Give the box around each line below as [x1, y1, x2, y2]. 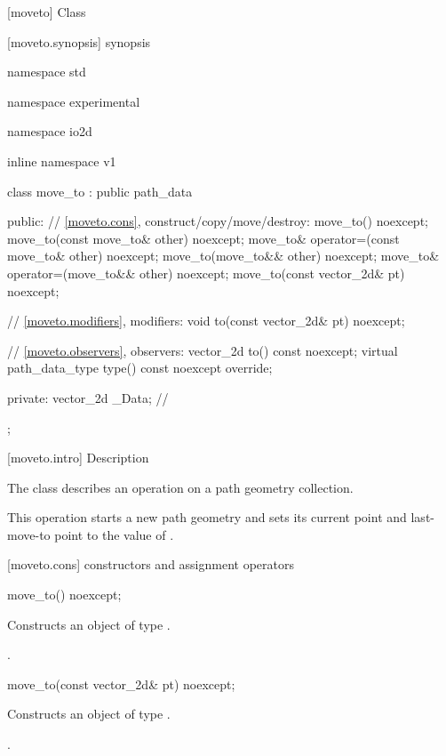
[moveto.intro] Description [7, 448, 149, 467]
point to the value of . [54, 525, 174, 543]
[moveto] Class [7, 3, 86, 20]
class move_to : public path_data [7, 181, 193, 200]
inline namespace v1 [7, 151, 116, 170]
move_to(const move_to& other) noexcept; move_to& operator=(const [7, 229, 400, 247]
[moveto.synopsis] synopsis [7, 32, 151, 51]
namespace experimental [7, 92, 140, 110]
